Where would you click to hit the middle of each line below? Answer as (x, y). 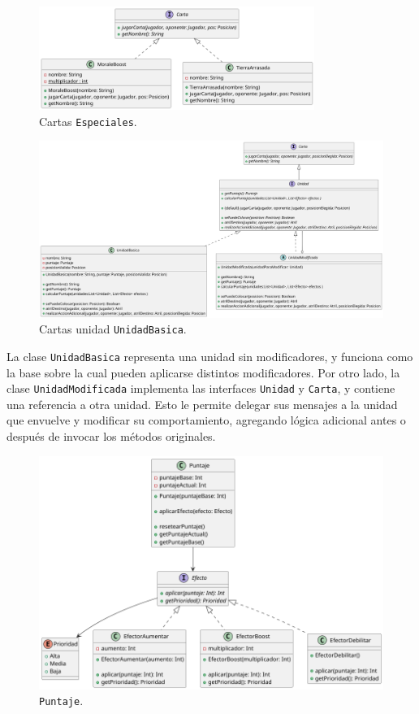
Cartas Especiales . (88, 121)
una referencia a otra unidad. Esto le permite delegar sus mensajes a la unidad (202, 404)
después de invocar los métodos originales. (111, 436)
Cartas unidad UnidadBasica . (113, 329)
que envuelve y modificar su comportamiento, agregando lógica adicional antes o (206, 420)
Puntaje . (61, 701)
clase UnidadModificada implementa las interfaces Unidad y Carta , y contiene (201, 388)
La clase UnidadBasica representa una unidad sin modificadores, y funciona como (210, 356)
